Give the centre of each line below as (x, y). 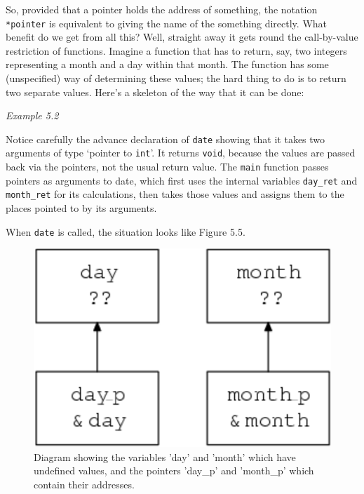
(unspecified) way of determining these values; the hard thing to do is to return (176, 78)
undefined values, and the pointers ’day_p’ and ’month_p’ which (174, 470)
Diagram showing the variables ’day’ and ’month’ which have (165, 456)
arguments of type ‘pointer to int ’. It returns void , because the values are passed (181, 153)
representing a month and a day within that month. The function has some (167, 64)
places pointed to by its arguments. (81, 208)
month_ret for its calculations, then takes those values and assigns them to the (175, 194)
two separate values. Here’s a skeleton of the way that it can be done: (155, 92)
